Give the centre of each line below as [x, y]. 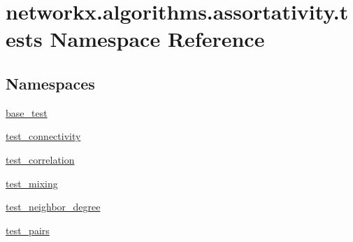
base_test [27, 112]
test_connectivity [43, 136]
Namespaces [50, 83]
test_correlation [40, 159]
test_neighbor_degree [53, 207]
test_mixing [32, 183]
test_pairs [28, 230]
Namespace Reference [157, 39]
